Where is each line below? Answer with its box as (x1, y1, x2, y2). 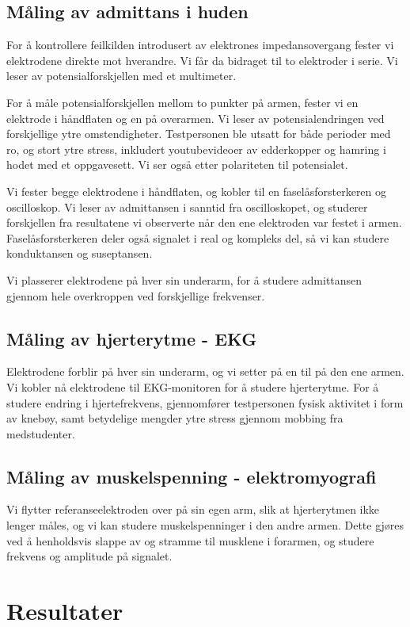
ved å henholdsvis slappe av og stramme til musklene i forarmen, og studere (6, 532, 374, 549)
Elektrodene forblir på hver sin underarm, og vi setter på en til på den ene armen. (6, 363, 404, 380)
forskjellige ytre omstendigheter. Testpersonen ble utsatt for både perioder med (6, 125, 391, 142)
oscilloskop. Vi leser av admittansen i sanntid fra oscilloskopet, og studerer (6, 198, 368, 215)
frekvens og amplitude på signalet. (6, 548, 173, 564)
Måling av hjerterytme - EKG (6, 326, 257, 350)
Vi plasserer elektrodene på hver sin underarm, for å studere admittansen (6, 271, 363, 288)
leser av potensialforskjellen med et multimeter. (6, 67, 237, 84)
